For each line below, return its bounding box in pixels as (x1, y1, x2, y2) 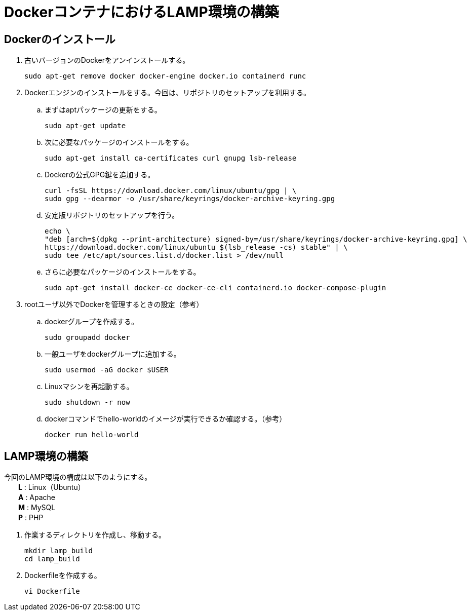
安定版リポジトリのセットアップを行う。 (45, 211, 179, 220)
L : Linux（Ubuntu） (18, 483, 85, 492)
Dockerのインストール (4, 32, 115, 46)
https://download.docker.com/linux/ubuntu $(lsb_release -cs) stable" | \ (45, 243, 348, 252)
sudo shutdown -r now (45, 398, 130, 407)
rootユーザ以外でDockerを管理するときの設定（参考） (24, 300, 204, 309)
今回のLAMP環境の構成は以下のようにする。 (4, 473, 152, 482)
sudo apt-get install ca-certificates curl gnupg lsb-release (45, 154, 297, 163)
